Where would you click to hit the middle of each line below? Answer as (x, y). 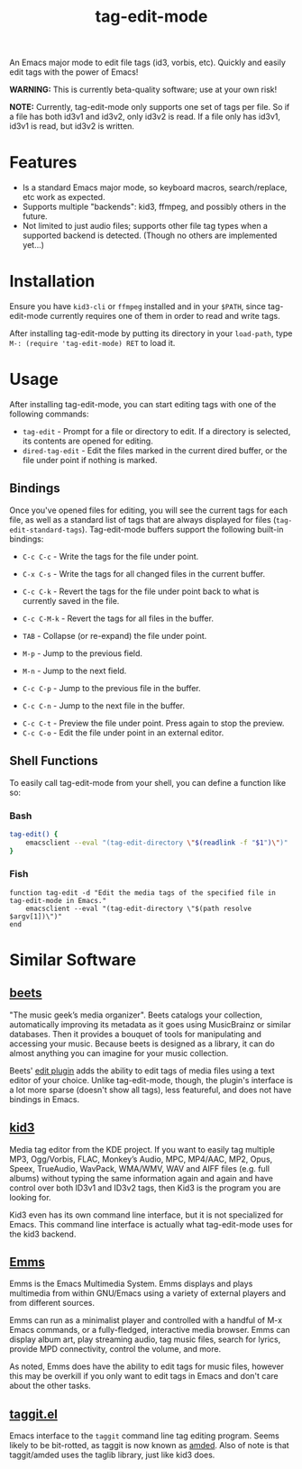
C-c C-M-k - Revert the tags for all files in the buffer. (118, 618)
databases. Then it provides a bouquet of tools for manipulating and (135, 1034)
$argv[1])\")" (36, 917)
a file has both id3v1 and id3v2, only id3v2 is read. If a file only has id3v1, (145, 117)
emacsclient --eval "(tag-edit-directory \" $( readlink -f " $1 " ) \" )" (157, 843)
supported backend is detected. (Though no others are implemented (150, 235)
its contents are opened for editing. (87, 441)
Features (43, 163)
